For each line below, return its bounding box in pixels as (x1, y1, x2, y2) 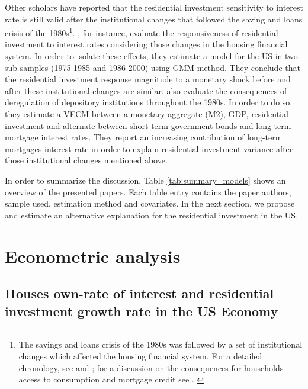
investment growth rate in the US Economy (5, 301, 278, 320)
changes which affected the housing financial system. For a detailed (18, 349, 262, 362)
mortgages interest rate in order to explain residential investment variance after (5, 142, 293, 155)
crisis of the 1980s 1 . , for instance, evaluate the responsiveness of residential (5, 25, 278, 38)
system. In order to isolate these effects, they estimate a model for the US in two (5, 50, 298, 62)
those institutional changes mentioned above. (5, 154, 168, 166)
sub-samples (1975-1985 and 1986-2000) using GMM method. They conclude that (5, 61, 300, 73)
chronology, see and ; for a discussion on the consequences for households (18, 361, 284, 374)
